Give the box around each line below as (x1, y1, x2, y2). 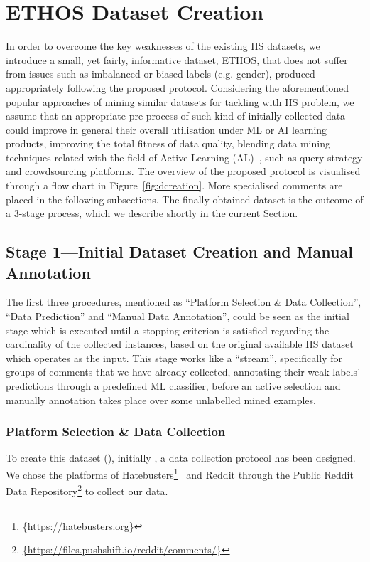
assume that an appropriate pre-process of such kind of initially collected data (6, 108, 346, 123)
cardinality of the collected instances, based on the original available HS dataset (6, 336, 354, 351)
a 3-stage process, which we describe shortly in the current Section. (6, 206, 298, 221)
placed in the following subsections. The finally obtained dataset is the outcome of (6, 191, 364, 206)
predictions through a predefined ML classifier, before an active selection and (6, 378, 341, 393)
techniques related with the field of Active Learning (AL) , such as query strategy (6, 149, 363, 164)
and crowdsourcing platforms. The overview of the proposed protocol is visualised (6, 164, 361, 179)
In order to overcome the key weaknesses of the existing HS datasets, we (6, 38, 320, 53)
